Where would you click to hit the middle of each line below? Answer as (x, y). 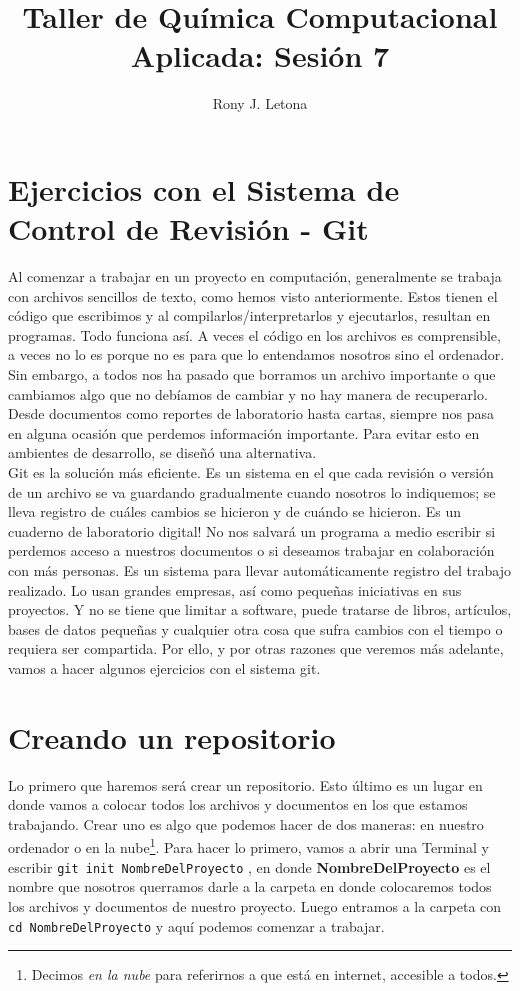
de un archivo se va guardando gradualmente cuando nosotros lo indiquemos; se (252, 491)
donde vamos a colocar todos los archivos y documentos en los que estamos (238, 804)
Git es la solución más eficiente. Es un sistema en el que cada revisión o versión (251, 471)
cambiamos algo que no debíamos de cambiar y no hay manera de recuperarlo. (248, 393)
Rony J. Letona (260, 103)
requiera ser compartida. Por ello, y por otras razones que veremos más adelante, (256, 648)
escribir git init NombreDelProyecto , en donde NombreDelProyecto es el (249, 866)
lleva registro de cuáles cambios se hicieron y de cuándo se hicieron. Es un (235, 511)
